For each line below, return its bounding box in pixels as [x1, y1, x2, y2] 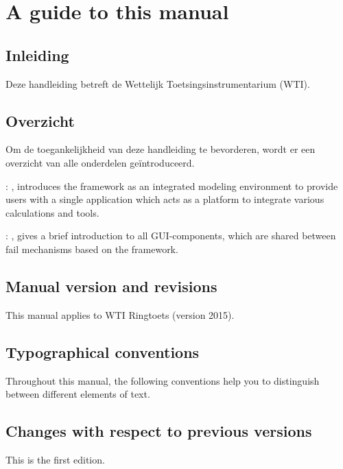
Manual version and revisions [5, 275, 217, 296]
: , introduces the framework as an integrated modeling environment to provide [5, 178, 338, 193]
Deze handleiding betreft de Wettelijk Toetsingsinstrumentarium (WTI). [5, 76, 310, 91]
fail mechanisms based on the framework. [5, 241, 178, 256]
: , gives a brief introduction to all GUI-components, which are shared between [5, 228, 336, 243]
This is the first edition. [5, 452, 105, 466]
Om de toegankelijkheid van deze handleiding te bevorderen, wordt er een [5, 142, 316, 156]
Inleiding [5, 44, 69, 65]
